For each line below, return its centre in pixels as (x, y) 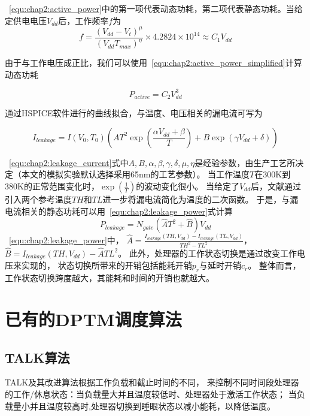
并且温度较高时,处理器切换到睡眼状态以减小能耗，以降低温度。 (152, 406)
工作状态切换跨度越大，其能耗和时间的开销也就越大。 (110, 278)
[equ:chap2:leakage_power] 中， (66, 239)
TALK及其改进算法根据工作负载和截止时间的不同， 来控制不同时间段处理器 (152, 382)
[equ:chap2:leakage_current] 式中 (69, 162)
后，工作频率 (83, 20)
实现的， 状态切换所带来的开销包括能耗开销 (107, 265)
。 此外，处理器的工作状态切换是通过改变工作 (207, 253)
